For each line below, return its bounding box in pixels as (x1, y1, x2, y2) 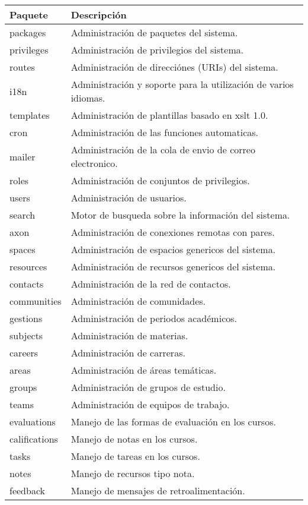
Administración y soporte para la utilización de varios (70, 77, 294, 91)
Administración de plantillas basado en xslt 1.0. (70, 108, 268, 122)
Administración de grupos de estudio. (70, 380, 226, 394)
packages (9, 26, 46, 39)
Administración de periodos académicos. (70, 311, 237, 325)
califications (9, 432, 58, 446)
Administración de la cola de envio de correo (70, 143, 255, 156)
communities (9, 294, 62, 308)
